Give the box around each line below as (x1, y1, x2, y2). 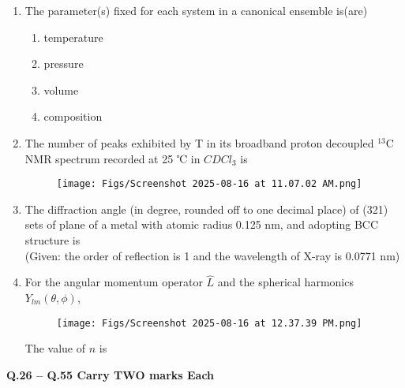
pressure (43, 55, 84, 72)
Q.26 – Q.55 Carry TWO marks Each (6, 366, 215, 382)
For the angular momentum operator (24, 274, 203, 290)
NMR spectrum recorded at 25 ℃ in (24, 150, 201, 166)
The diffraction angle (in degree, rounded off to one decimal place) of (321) (24, 200, 388, 217)
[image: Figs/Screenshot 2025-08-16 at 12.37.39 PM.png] (56, 317, 362, 329)
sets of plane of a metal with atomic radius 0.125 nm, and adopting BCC (24, 216, 379, 233)
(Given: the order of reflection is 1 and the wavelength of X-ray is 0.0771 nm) (24, 247, 400, 263)
